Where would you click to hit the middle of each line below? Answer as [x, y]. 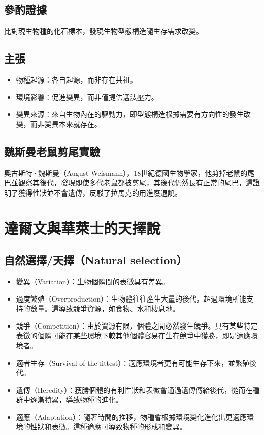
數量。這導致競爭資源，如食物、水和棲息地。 [105, 308]
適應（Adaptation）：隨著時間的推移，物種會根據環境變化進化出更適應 [131, 416]
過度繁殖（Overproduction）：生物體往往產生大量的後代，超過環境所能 [131, 298]
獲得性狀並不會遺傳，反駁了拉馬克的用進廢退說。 [100, 192]
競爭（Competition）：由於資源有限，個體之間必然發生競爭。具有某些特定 [137, 325]
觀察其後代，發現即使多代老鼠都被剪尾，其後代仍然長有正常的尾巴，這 [135, 183]
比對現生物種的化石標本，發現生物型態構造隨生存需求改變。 [104, 31]
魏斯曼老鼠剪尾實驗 [52, 151]
